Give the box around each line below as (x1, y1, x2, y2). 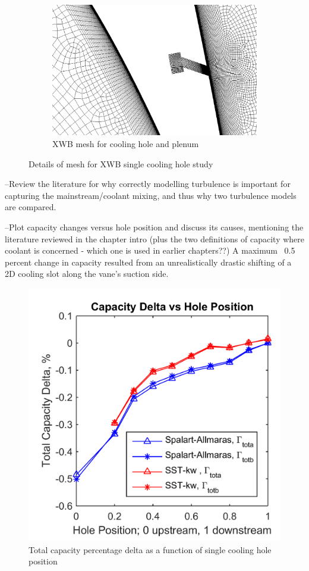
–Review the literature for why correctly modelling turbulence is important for (5, 177, 291, 190)
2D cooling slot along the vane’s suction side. (5, 267, 169, 280)
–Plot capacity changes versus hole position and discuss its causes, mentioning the (5, 220, 304, 233)
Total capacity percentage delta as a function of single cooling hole (29, 543, 272, 556)
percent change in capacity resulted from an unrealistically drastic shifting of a (5, 255, 292, 268)
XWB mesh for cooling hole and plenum (52, 137, 199, 149)
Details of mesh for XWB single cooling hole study (29, 157, 213, 170)
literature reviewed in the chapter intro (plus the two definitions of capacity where (5, 232, 304, 245)
